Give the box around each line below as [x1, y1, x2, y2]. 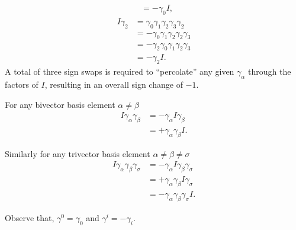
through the [248, 65, 291, 78]
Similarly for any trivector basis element [5, 147, 150, 159]
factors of [5, 78, 38, 90]
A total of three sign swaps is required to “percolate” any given [5, 65, 234, 78]
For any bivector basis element [5, 98, 115, 110]
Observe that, [5, 211, 54, 223]
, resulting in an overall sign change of [44, 78, 183, 90]
